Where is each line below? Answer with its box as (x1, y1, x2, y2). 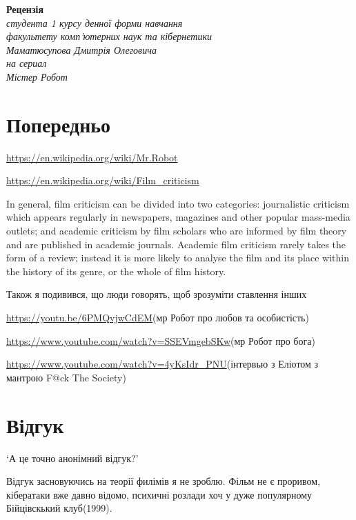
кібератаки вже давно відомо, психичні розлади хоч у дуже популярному (6, 487, 313, 501)
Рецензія (6, 2, 44, 16)
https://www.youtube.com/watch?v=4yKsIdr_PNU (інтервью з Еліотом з (6, 357, 319, 371)
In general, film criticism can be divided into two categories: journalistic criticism (6, 196, 350, 210)
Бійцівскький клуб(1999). (6, 501, 112, 515)
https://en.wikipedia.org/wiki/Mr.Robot (6, 150, 178, 164)
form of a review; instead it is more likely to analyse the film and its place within (6, 250, 350, 265)
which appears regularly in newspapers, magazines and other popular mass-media (6, 210, 350, 224)
